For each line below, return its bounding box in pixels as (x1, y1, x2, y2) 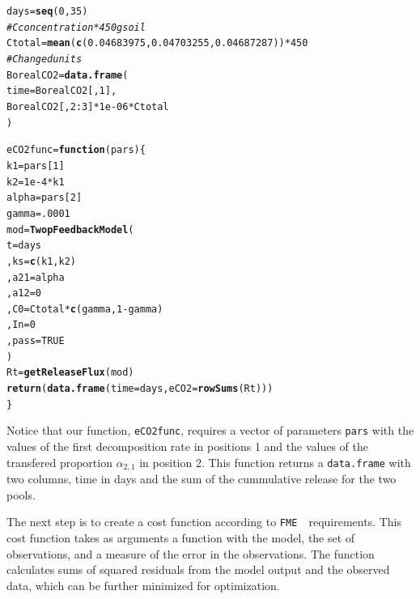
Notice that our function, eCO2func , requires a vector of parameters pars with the (6, 422, 414, 439)
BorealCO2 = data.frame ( (6, 69, 129, 81)
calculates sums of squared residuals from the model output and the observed (6, 561, 390, 578)
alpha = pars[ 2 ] (6, 192, 83, 204)
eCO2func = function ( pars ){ (6, 144, 146, 156)
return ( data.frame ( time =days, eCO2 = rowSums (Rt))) (6, 383, 274, 395)
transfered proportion (6, 453, 112, 470)
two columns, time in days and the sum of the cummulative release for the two (6, 470, 397, 487)
